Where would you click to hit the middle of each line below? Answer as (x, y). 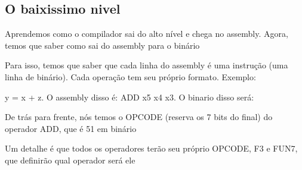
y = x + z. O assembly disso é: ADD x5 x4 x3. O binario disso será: (130, 97)
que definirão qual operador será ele (70, 160)
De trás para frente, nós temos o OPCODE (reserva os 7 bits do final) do (139, 117)
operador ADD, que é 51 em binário (71, 128)
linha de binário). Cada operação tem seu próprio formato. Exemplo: (130, 76)
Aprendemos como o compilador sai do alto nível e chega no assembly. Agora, (147, 34)
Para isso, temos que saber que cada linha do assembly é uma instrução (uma (147, 65)
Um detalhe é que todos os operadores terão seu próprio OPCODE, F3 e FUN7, (151, 148)
